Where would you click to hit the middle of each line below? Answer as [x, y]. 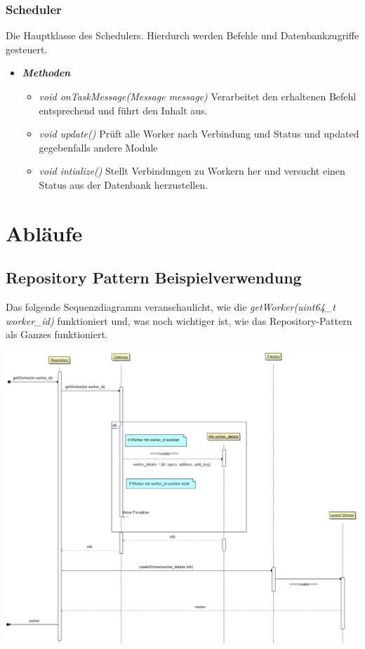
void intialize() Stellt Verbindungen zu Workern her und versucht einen [192, 171]
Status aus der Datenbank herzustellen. [124, 184]
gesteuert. [27, 49]
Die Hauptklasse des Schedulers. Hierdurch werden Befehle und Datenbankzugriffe [182, 35]
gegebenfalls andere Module [98, 147]
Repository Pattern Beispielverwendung [154, 277]
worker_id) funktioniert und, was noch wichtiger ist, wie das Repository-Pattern [179, 320]
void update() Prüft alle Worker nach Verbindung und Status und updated [199, 134]
